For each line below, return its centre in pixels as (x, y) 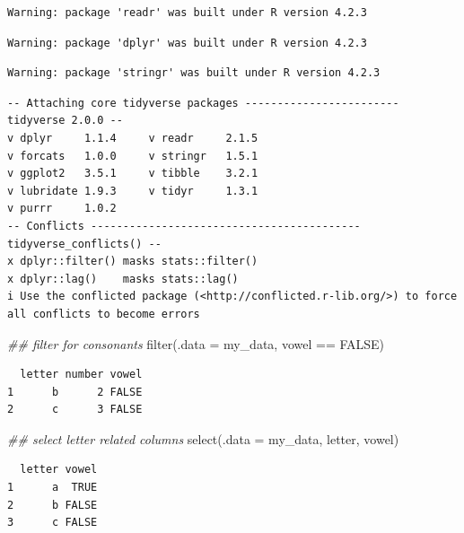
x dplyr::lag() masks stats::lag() (123, 279)
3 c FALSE (53, 523)
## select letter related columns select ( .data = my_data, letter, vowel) (203, 438)
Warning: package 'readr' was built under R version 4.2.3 (187, 13)
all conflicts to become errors (104, 314)
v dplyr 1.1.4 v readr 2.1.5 (133, 138)
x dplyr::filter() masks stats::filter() (133, 262)
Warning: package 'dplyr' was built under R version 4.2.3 (187, 43)
